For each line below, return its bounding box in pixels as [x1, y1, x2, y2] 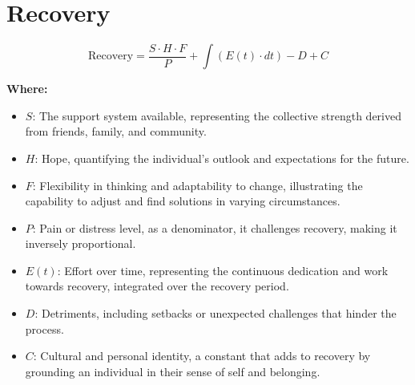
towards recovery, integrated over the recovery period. [25, 278, 289, 294]
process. [25, 320, 64, 337]
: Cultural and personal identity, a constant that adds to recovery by [33, 347, 371, 364]
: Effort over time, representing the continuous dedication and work [57, 261, 389, 278]
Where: [6, 80, 48, 97]
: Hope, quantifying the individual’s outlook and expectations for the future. [34, 149, 409, 166]
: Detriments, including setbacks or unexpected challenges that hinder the [34, 305, 397, 322]
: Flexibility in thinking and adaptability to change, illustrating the [32, 176, 363, 193]
